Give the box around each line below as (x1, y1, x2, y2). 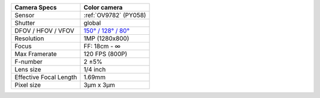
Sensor (14, 11, 35, 19)
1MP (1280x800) (84, 34, 130, 43)
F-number (14, 58, 43, 66)
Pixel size (14, 81, 41, 89)
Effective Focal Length (14, 73, 77, 81)
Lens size (14, 66, 41, 73)
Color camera (84, 4, 123, 11)
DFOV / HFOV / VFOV (14, 27, 75, 35)
